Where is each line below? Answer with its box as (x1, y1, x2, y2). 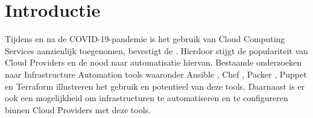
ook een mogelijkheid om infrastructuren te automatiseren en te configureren (5, 92, 288, 104)
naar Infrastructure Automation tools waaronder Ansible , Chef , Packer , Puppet (5, 67, 307, 80)
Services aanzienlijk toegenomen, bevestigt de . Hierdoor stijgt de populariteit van (5, 44, 308, 57)
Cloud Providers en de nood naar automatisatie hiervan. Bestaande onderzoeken (5, 56, 302, 69)
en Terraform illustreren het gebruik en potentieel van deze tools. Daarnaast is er (5, 79, 305, 92)
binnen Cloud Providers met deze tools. (5, 103, 151, 116)
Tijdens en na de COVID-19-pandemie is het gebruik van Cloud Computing (5, 33, 285, 45)
